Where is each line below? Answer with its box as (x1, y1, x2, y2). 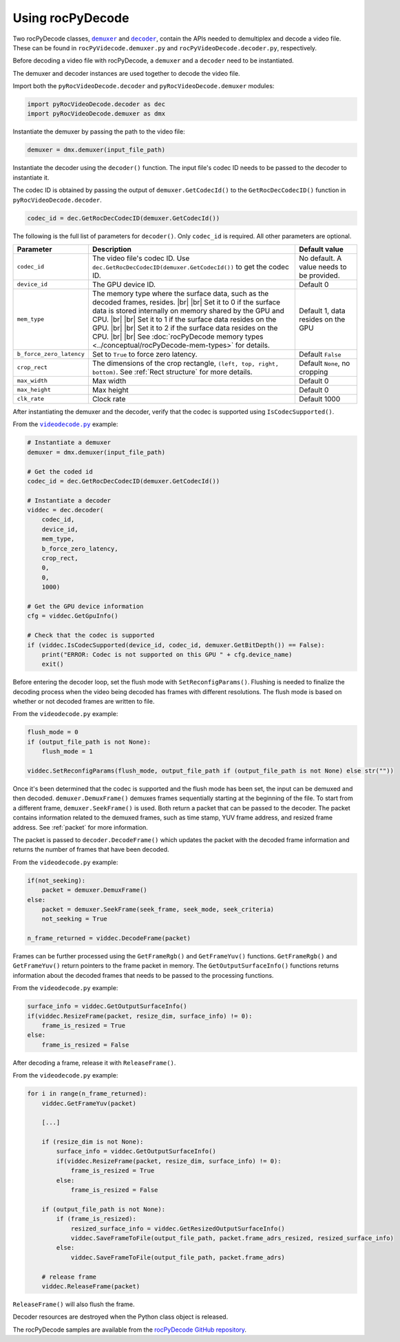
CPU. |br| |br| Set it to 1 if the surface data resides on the (92, 314, 277, 324)
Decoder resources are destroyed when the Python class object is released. (12, 1312, 229, 1321)
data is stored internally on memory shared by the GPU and (92, 306, 285, 315)
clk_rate (17, 395, 45, 403)
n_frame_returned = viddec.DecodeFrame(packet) (27, 934, 191, 943)
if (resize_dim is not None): (41, 1138, 144, 1146)
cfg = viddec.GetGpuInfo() (27, 612, 118, 620)
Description (92, 244, 132, 254)
